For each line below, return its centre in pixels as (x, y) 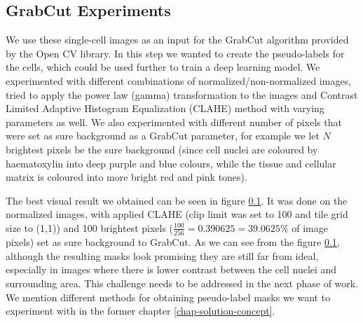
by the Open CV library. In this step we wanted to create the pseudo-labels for (175, 53)
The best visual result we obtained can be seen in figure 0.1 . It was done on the (177, 200)
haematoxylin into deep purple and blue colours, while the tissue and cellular (171, 163)
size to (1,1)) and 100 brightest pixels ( (90, 227)
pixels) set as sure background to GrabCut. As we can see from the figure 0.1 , (173, 242)
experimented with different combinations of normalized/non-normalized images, (179, 80)
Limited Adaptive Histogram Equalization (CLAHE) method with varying (165, 108)
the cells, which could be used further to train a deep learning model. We (163, 67)
